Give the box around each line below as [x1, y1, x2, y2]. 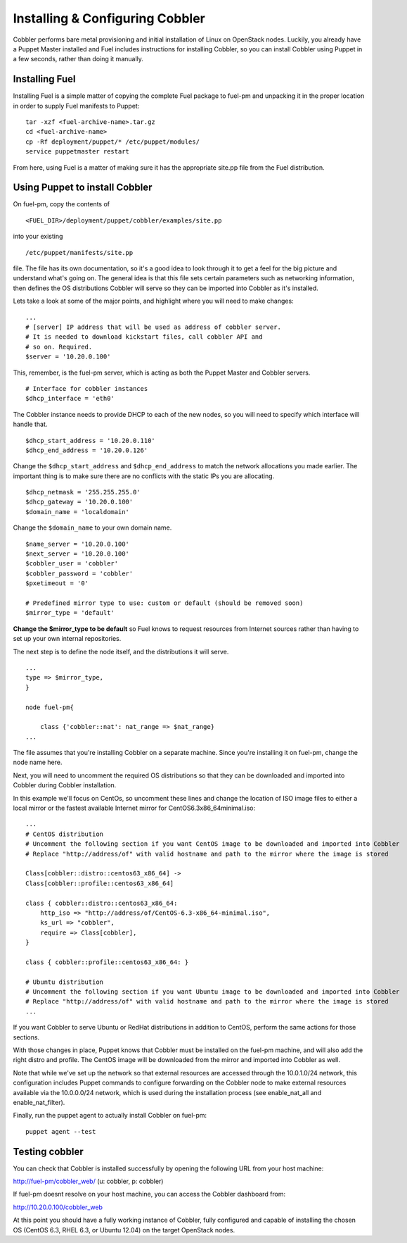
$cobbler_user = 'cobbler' [25, 560, 119, 568]
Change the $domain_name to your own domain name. [13, 523, 172, 532]
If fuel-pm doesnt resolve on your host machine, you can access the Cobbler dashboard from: [13, 1190, 286, 1199]
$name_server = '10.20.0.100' [25, 539, 130, 548]
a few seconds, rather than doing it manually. [13, 55, 144, 63]
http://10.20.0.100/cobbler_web [13, 1203, 103, 1211]
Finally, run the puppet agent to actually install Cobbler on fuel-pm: [13, 1111, 207, 1120]
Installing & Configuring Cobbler [13, 11, 205, 26]
